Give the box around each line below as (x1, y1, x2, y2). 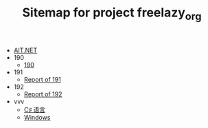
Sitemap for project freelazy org (22, 5, 202, 23)
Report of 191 (23, 75, 62, 83)
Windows (23, 113, 51, 121)
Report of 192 (23, 89, 62, 98)
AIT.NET (13, 46, 38, 54)
